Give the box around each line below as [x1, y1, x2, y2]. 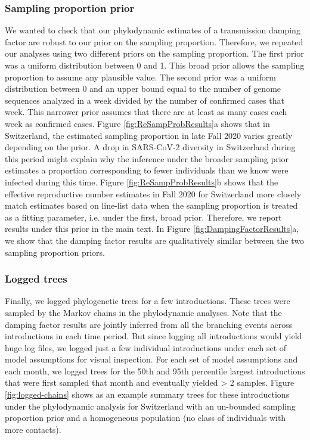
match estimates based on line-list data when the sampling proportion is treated [5, 199, 298, 212]
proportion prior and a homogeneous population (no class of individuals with [5, 411, 286, 424]
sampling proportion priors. [5, 246, 105, 258]
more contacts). [5, 423, 61, 435]
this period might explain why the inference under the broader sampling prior [5, 152, 289, 165]
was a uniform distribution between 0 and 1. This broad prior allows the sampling [5, 59, 305, 71]
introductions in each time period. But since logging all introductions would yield [5, 330, 302, 342]
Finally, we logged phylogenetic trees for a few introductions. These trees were [5, 295, 290, 307]
